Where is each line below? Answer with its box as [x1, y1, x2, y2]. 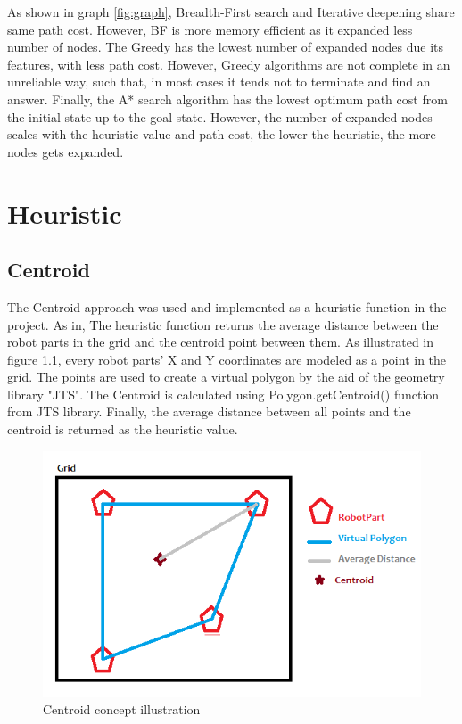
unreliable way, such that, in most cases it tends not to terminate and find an [7, 72, 431, 91]
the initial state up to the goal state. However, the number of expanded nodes [7, 107, 433, 126]
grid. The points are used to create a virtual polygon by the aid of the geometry [7, 367, 445, 386]
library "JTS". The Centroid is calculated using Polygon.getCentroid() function [7, 384, 440, 403]
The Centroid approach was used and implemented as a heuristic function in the [7, 297, 447, 316]
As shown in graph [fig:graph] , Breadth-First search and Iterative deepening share [7, 3, 455, 21]
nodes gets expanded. [7, 142, 124, 160]
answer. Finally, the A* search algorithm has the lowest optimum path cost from [7, 89, 448, 108]
